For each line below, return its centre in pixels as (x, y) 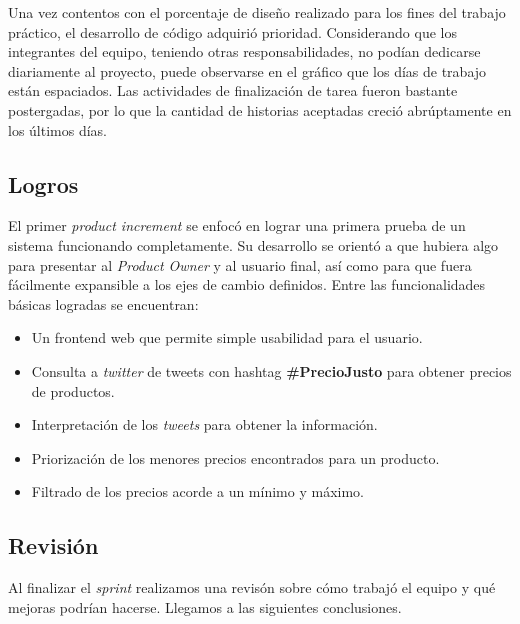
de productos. (73, 390)
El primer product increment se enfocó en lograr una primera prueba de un (237, 225)
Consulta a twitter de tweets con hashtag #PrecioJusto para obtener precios (271, 370)
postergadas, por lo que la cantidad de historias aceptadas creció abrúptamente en (260, 109)
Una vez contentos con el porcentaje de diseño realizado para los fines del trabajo (257, 12)
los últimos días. (58, 129)
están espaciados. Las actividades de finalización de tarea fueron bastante (233, 90)
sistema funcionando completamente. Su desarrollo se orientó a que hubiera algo (253, 244)
